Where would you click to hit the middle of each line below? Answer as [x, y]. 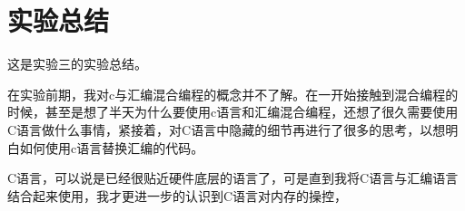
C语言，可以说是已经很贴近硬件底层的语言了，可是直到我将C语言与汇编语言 [233, 178]
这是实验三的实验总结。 [77, 64]
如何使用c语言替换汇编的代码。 [112, 147]
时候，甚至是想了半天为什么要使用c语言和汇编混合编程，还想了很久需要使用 [233, 112]
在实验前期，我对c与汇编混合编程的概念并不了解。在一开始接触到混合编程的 [233, 94]
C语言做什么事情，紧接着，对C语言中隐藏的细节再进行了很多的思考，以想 [227, 129]
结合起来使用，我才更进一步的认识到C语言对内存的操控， [178, 195]
